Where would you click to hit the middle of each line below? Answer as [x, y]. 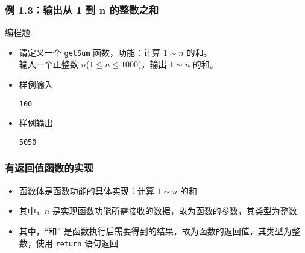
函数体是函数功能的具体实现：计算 [86, 190]
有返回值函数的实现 [49, 168]
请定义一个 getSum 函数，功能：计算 [90, 52]
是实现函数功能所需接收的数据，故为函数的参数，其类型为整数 [175, 211]
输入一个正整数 [49, 64]
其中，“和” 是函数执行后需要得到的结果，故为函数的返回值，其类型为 [155, 230]
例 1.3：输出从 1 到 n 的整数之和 [82, 9]
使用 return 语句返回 [77, 242]
